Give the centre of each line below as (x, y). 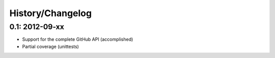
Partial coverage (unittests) (50, 46)
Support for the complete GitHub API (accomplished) (78, 39)
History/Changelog (50, 13)
